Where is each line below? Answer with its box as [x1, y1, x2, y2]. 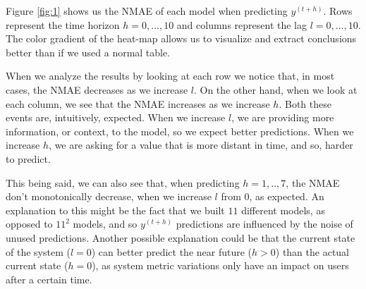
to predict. [6, 151, 51, 166]
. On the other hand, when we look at [193, 82, 358, 97]
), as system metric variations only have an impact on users [92, 258, 349, 273]
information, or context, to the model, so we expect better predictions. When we [6, 123, 354, 138]
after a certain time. [6, 271, 92, 286]
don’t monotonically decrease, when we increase [6, 189, 212, 204]
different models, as [241, 202, 325, 217]
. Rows [323, 4, 353, 18]
